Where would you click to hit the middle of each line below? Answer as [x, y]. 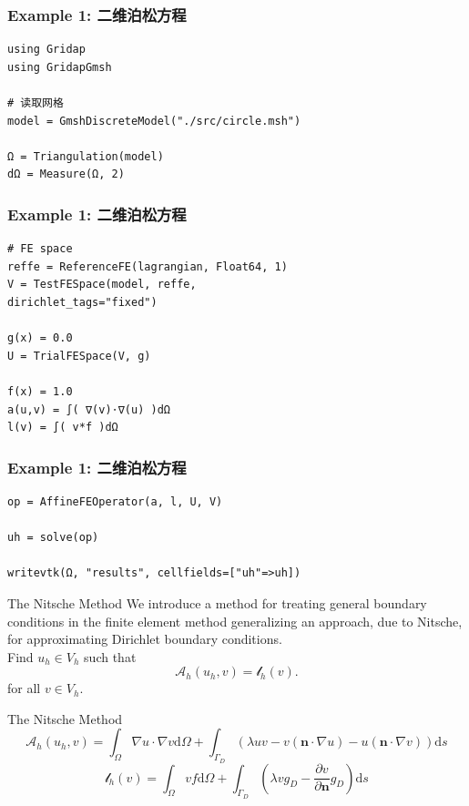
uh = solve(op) [53, 538]
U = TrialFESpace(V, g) [79, 356]
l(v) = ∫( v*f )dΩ [63, 428]
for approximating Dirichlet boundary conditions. [145, 639]
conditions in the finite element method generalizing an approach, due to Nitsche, [235, 621]
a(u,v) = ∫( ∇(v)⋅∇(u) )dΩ [89, 409]
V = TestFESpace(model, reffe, [102, 285]
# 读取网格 [36, 103]
